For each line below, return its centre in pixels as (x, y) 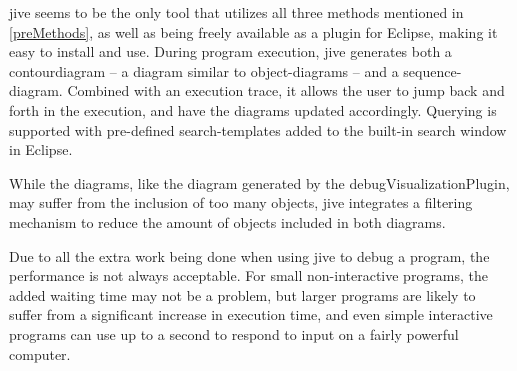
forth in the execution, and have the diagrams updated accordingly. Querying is (253, 109)
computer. (40, 353)
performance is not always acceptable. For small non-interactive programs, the (249, 275)
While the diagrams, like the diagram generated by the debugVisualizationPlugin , (259, 182)
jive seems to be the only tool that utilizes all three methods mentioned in (236, 12)
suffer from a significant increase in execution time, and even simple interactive (251, 314)
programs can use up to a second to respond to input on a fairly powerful (234, 333)
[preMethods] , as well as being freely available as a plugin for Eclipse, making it (253, 31)
